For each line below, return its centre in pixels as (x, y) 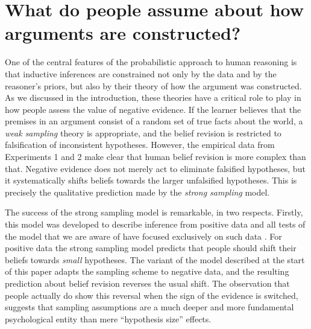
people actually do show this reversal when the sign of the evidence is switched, (152, 295)
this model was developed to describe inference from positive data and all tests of (155, 224)
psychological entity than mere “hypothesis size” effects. (108, 318)
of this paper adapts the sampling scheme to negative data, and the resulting (147, 271)
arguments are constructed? (123, 33)
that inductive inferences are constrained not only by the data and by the (141, 73)
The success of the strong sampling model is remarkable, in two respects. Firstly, (154, 212)
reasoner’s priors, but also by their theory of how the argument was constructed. (153, 85)
